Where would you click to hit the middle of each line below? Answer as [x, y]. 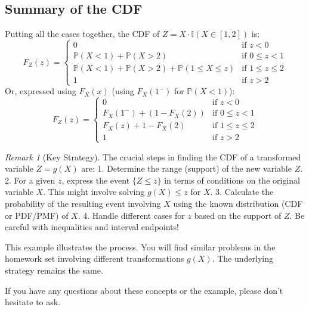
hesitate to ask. [33, 302]
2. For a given [30, 180]
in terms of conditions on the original [232, 180]
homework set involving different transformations [95, 258]
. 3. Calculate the [242, 192]
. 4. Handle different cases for [131, 215]
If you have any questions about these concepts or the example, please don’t [144, 290]
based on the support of [238, 215]
